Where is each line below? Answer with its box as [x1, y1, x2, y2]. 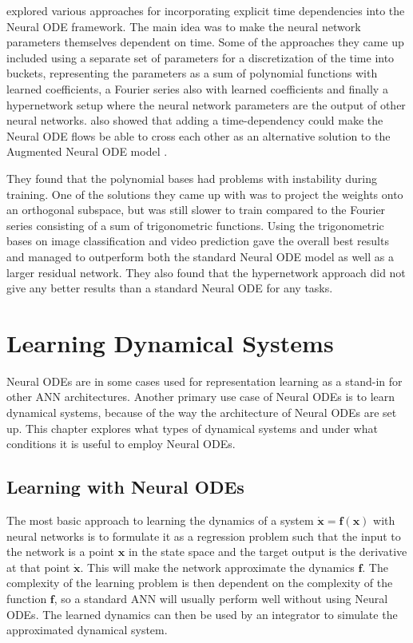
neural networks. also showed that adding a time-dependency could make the [6, 112, 383, 129]
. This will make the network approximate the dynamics [80, 558, 355, 575]
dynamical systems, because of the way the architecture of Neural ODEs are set [6, 404, 397, 420]
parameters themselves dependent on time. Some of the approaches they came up [6, 34, 404, 50]
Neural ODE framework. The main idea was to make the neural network [6, 18, 361, 34]
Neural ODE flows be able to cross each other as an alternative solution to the [6, 127, 391, 144]
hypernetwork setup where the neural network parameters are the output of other [6, 96, 406, 113]
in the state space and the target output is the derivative [128, 543, 407, 560]
